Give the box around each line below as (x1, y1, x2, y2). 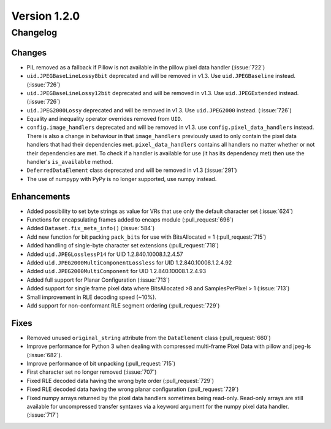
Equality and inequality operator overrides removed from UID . (26, 115, 183, 123)
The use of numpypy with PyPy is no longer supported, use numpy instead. (26, 175, 217, 182)
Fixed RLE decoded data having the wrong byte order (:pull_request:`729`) (26, 377, 215, 384)
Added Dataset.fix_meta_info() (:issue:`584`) (26, 225, 155, 232)
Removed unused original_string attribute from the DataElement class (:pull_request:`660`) (26, 334, 271, 341)
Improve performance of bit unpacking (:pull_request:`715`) (26, 360, 176, 368)
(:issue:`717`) (26, 411, 59, 419)
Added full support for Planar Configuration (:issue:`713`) (26, 276, 170, 284)
